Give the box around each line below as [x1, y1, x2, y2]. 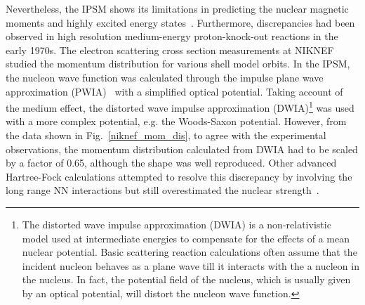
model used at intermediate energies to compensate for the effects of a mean [22, 231, 350, 245]
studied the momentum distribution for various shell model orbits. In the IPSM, [6, 56, 350, 71]
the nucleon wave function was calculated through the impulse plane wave [6, 70, 324, 84]
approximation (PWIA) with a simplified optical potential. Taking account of [6, 84, 343, 98]
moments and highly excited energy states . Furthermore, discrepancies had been [6, 15, 355, 30]
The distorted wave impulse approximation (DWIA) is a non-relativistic [22, 216, 331, 231]
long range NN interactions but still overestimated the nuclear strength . [6, 183, 319, 197]
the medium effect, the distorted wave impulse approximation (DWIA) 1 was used [6, 98, 354, 115]
